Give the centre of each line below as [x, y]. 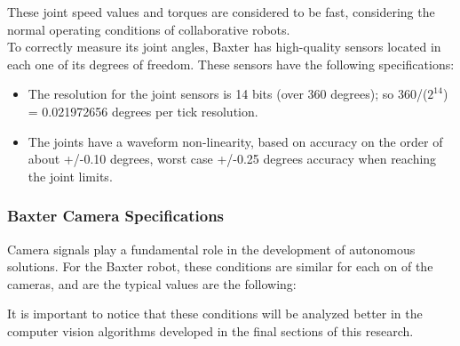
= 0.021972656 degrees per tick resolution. [143, 111]
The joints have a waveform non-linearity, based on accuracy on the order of [235, 141]
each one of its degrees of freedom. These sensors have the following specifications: [231, 64]
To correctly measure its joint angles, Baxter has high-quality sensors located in [224, 47]
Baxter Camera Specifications [116, 216]
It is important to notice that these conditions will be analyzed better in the [215, 314]
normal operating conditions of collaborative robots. [149, 29]
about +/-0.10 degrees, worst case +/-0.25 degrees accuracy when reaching [232, 159]
